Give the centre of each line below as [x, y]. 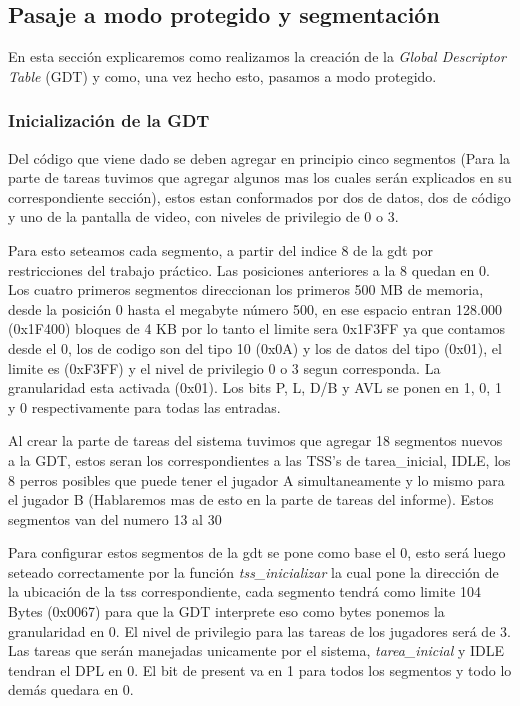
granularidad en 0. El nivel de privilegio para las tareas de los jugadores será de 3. [259, 630]
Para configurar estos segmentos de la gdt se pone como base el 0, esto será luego [257, 552]
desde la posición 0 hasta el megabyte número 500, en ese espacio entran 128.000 [255, 308]
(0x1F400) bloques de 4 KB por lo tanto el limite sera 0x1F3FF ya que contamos [257, 328]
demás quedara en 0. [71, 689]
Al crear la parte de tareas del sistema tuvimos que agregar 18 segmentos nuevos [255, 440]
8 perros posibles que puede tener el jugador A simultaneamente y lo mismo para [256, 479]
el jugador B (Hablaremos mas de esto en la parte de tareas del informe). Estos [251, 499]
